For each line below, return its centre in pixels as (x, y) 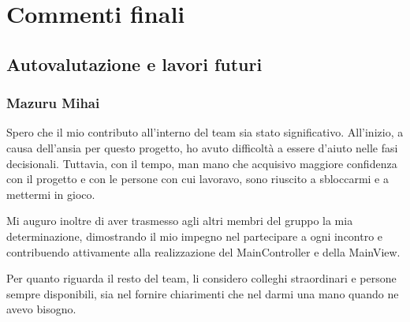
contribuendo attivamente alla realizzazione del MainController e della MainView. (203, 251)
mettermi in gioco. (51, 194)
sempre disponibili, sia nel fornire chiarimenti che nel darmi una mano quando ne (203, 293)
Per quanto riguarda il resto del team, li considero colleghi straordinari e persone (201, 278)
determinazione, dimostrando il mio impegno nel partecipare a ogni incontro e (195, 236)
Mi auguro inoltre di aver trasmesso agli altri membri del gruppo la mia (180, 221)
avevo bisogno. (41, 309)
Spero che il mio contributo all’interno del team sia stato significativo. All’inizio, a (205, 132)
